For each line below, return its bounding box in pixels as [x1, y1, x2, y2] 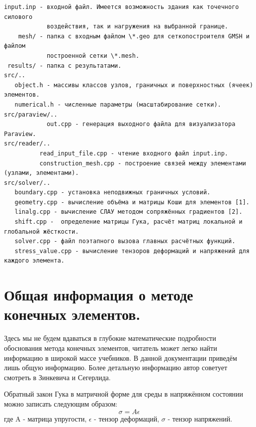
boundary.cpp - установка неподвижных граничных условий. [14, 189, 211, 196]
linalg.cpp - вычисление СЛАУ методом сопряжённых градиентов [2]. [14, 208, 243, 216]
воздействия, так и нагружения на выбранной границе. [46, 23, 229, 30]
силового [4, 13, 33, 20]
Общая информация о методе [4, 285, 193, 305]
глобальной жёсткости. [4, 228, 79, 235]
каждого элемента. [4, 257, 65, 265]
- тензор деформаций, [94, 413, 160, 424]
